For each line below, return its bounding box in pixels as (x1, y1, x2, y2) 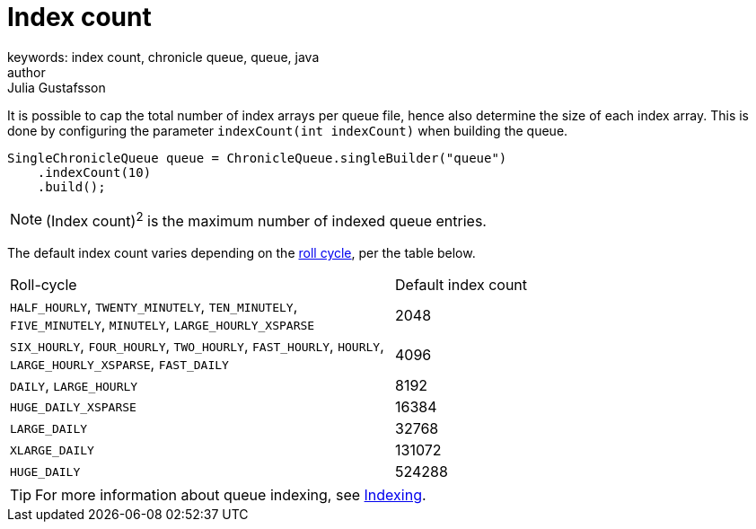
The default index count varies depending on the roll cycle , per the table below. (7, 245, 476, 261)
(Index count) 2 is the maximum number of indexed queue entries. (46, 208, 487, 231)
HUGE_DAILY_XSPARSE (10, 400, 136, 414)
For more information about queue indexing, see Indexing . (35, 486, 426, 505)
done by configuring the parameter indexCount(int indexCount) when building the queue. (7, 122, 568, 138)
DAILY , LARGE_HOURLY (10, 376, 138, 395)
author (7, 64, 46, 80)
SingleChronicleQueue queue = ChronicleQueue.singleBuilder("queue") (7, 150, 507, 165)
